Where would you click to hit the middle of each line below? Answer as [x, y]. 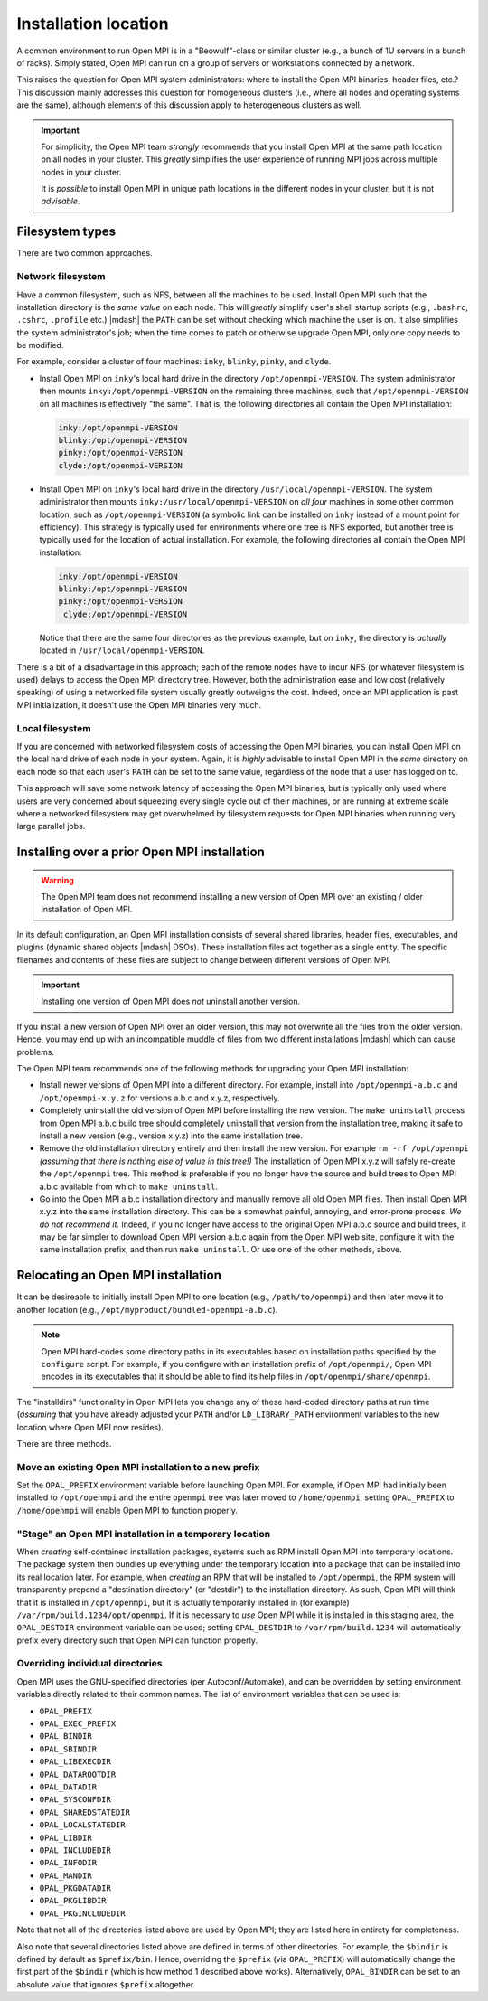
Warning [57, 880]
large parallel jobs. [51, 826]
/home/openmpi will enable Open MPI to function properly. [127, 1510]
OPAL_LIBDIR [66, 1837]
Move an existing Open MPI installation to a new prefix [138, 1467]
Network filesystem [61, 277]
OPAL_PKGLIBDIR [73, 1901]
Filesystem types [66, 232]
